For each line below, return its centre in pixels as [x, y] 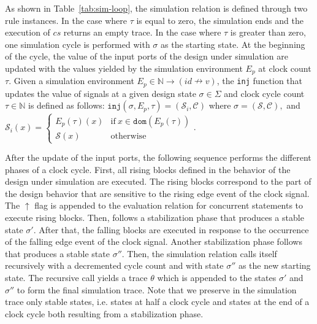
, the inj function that [260, 81]
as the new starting [274, 265]
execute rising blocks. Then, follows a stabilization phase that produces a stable [155, 217]
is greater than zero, [268, 32]
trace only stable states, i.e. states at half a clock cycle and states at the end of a [157, 302]
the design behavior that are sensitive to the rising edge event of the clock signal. [157, 193]
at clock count [285, 68]
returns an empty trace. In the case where [142, 32]
